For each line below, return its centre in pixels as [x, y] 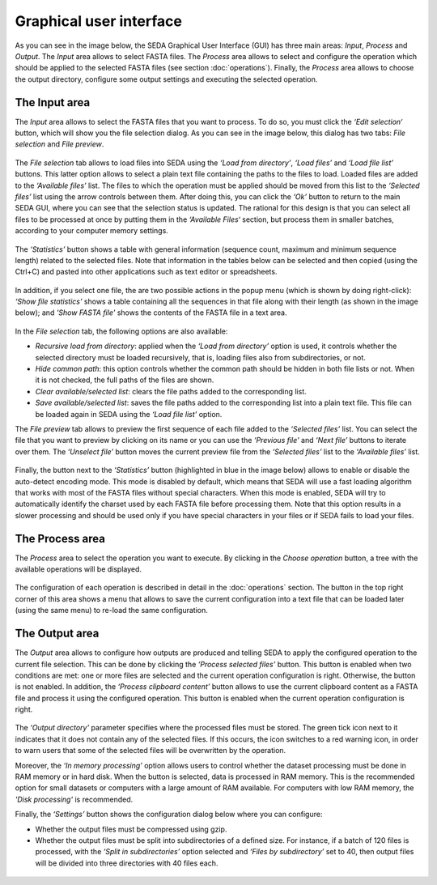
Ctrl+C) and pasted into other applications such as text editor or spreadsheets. [146, 272]
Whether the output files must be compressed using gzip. [131, 829]
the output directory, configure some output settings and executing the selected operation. [166, 79]
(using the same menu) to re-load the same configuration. [111, 611]
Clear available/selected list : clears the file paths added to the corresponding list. [171, 391]
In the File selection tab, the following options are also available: [121, 331]
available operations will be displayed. [78, 569]
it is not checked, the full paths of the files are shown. [125, 380]
